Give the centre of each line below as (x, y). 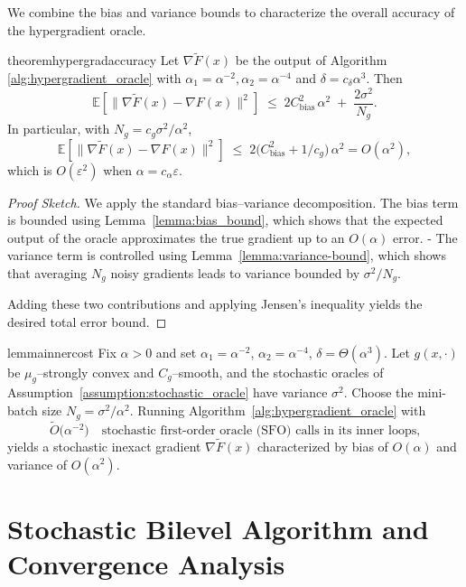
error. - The (425, 237)
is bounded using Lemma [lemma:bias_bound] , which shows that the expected (225, 220)
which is (30, 169)
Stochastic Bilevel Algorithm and (218, 528)
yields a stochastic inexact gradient (104, 446)
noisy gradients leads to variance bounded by (235, 273)
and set (176, 352)
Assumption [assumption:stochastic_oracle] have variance (168, 392)
